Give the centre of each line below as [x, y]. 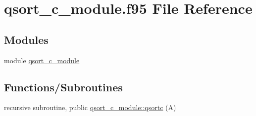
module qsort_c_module [42, 60]
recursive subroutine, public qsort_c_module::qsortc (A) [90, 107]
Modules [26, 39]
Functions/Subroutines [63, 87]
